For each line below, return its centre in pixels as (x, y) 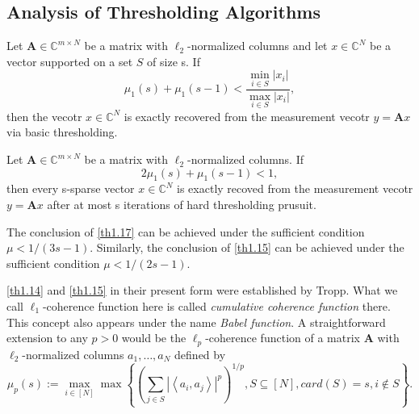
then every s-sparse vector (71, 188)
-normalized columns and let (257, 46)
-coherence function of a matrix (283, 338)
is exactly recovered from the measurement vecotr (247, 116)
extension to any (47, 338)
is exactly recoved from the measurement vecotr (295, 188)
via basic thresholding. (62, 132)
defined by (200, 354)
